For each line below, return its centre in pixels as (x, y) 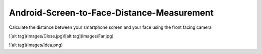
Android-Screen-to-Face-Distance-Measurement (111, 13)
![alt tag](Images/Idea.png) (36, 45)
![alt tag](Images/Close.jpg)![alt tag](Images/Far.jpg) (61, 36)
